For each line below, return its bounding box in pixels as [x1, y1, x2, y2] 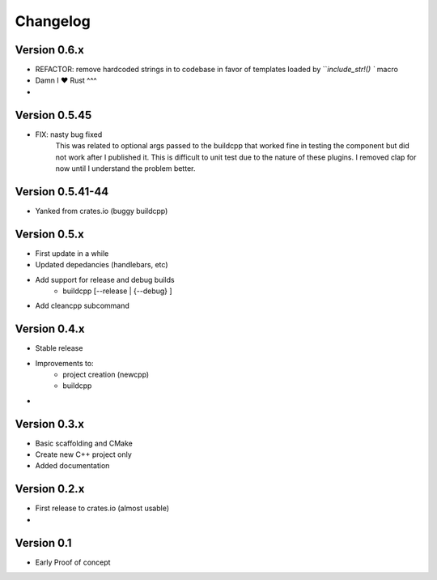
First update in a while [35, 248, 109, 258]
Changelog [15, 12, 91, 30]
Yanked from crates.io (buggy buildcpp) [35, 206, 168, 215]
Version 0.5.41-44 [15, 185, 109, 198]
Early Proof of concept [35, 557, 111, 567]
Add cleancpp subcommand [35, 301, 129, 311]
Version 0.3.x [15, 417, 85, 431]
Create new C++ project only [35, 450, 133, 459]
